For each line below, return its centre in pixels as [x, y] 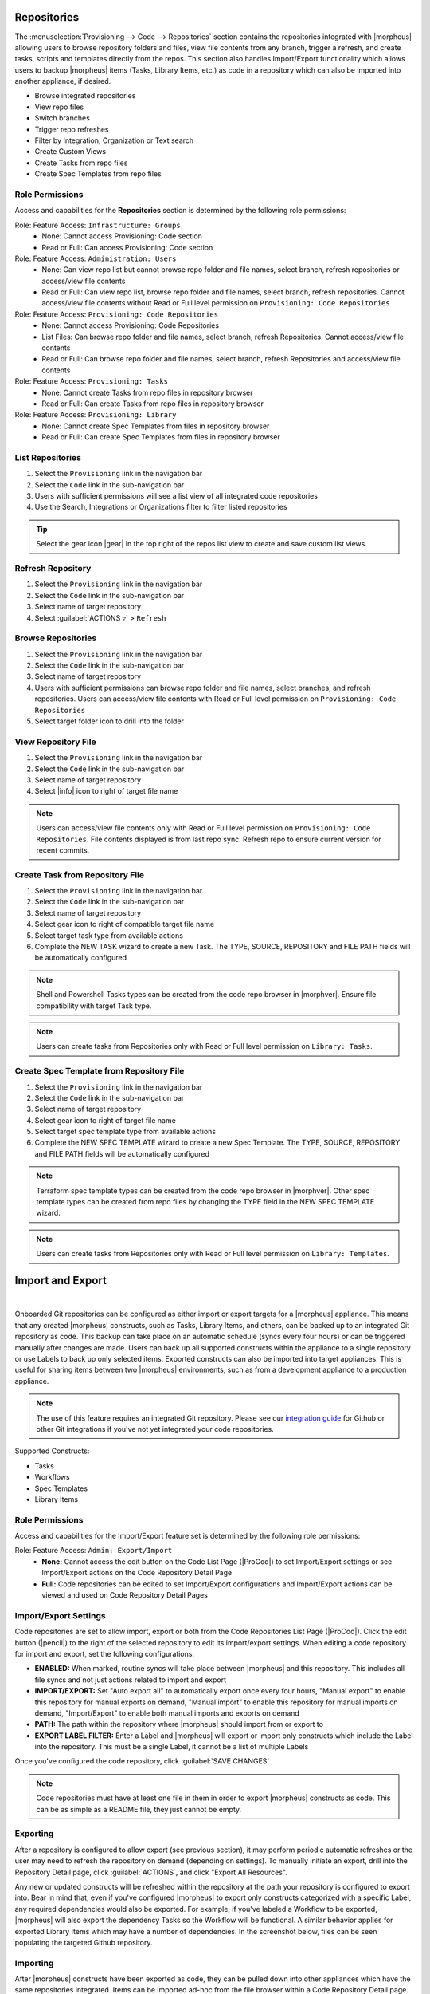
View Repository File [55, 742]
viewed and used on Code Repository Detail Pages [125, 1595]
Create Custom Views [70, 152]
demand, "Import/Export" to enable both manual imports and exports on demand [167, 1713]
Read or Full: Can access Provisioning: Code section [127, 247]
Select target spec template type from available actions [125, 1132]
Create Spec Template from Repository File [100, 1071]
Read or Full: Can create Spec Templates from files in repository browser [161, 437]
